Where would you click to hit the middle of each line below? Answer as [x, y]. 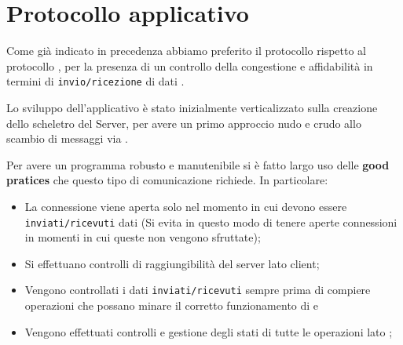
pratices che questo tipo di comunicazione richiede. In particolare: [167, 180]
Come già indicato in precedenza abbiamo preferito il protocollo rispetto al [187, 51]
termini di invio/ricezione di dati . [95, 81]
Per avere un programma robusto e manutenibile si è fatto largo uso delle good [198, 164]
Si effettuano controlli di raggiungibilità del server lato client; [172, 263]
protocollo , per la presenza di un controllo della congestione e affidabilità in [190, 65]
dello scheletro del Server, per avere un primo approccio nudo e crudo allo [184, 123]
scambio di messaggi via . [67, 138]
